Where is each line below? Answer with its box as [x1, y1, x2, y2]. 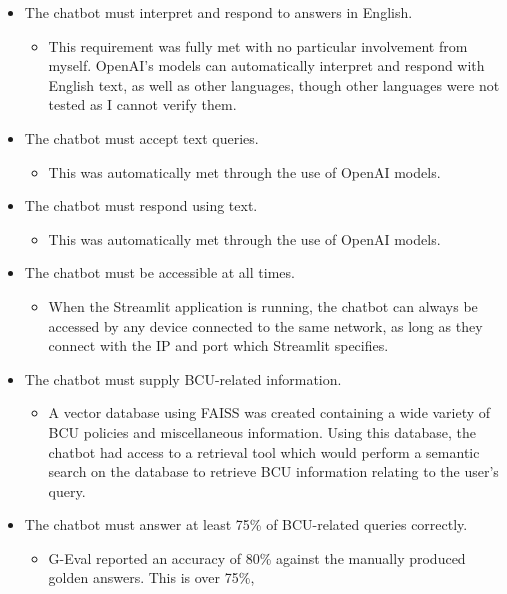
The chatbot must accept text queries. [24, 127, 259, 148]
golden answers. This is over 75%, [48, 567, 255, 588]
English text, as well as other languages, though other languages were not [48, 74, 500, 95]
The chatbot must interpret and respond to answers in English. [24, 2, 413, 22]
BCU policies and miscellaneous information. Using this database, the [48, 421, 476, 442]
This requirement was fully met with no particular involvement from [48, 35, 468, 56]
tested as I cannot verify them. [48, 94, 237, 115]
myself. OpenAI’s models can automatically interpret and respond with [48, 55, 485, 76]
